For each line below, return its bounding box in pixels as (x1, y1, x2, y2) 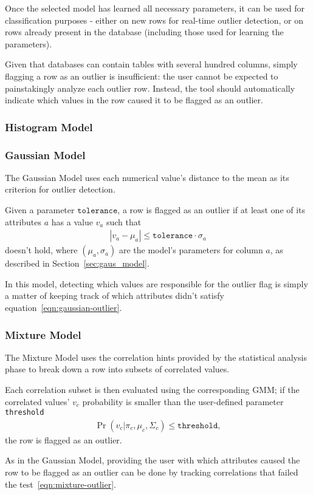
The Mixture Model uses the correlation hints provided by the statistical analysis (5, 350, 307, 363)
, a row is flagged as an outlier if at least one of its (117, 203, 306, 216)
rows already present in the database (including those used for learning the (5, 26, 284, 38)
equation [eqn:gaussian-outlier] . (5, 301, 122, 313)
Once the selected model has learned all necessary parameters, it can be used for (5, 2, 304, 14)
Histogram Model (5, 119, 93, 134)
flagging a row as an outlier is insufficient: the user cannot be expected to (5, 69, 278, 82)
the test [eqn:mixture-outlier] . (5, 477, 116, 490)
